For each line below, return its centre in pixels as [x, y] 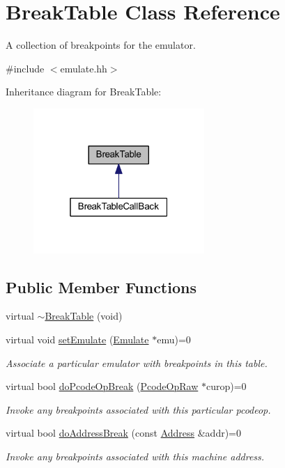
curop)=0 [226, 386]
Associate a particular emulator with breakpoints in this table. [137, 362]
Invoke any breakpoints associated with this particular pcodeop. [138, 409]
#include [25, 68]
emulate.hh [84, 68]
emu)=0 [174, 339]
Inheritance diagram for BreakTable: [84, 92]
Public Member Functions [101, 287]
